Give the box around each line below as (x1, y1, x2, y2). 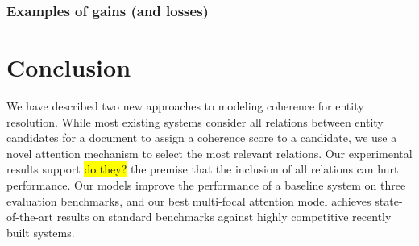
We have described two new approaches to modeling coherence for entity (6, 97, 364, 114)
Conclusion (6, 51, 131, 84)
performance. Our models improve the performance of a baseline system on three (6, 176, 406, 193)
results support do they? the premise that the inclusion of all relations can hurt (6, 161, 399, 177)
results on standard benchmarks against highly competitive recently (56, 208, 392, 225)
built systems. (6, 223, 75, 240)
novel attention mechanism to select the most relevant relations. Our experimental (6, 144, 413, 161)
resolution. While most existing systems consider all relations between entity (6, 113, 384, 130)
